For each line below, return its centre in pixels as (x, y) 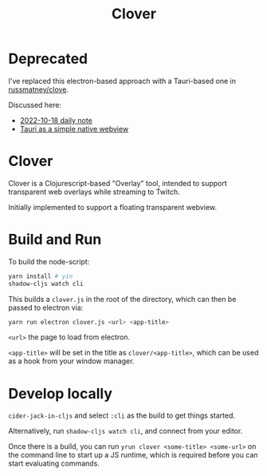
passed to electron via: (46, 307)
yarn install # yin (41, 276)
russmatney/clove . (39, 89)
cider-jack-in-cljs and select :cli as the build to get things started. (122, 415)
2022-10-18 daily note (56, 120)
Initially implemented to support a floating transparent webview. (113, 207)
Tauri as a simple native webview (74, 129)
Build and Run (55, 240)
